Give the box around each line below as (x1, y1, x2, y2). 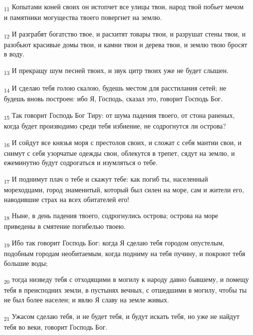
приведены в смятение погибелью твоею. (4, 221, 126, 231)
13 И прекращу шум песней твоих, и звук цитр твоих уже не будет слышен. (4, 65, 229, 76)
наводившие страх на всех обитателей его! (4, 194, 129, 204)
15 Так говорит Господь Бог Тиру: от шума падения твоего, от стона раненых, (4, 110, 235, 121)
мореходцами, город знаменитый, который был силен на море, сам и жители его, (4, 185, 244, 195)
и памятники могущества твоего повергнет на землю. (4, 12, 162, 22)
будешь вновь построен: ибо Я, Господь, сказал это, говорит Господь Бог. (4, 93, 223, 104)
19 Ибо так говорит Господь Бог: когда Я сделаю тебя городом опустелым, (4, 237, 225, 249)
